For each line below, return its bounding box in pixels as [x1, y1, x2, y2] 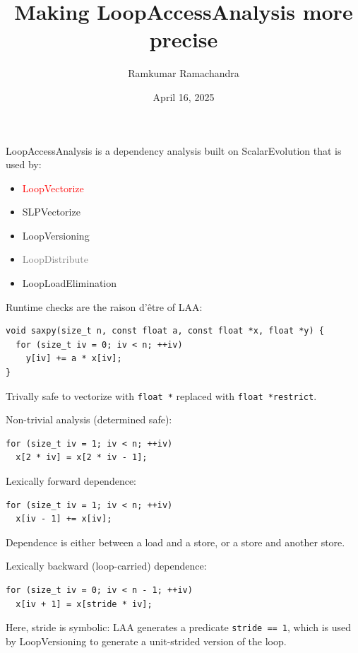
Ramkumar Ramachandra [128, 66, 239, 81]
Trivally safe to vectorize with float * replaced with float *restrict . [6, 388, 317, 403]
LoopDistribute [22, 252, 88, 266]
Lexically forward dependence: [6, 473, 137, 488]
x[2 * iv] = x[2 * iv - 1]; [16, 452, 148, 463]
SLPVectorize [22, 204, 80, 219]
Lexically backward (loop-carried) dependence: [6, 558, 207, 573]
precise [149, 25, 218, 54]
